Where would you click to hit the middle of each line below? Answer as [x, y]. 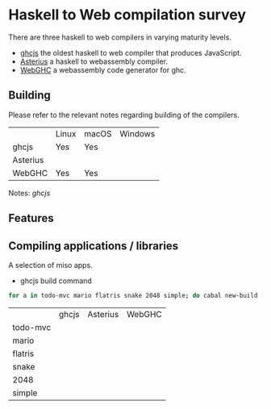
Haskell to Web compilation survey [127, 15]
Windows [138, 133]
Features [31, 218]
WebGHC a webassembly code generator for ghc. [103, 69]
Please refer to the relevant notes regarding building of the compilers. [124, 115]
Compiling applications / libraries [94, 246]
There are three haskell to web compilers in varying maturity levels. [120, 37]
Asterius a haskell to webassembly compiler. [94, 61]
